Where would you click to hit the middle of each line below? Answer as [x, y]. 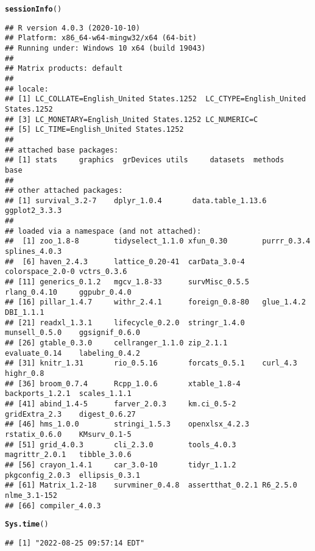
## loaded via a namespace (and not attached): [103, 231]
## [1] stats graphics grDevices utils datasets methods [145, 160]
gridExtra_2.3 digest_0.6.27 [70, 414]
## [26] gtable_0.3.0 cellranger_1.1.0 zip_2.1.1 [116, 343]
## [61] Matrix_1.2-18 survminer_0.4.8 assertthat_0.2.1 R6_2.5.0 [151, 485]
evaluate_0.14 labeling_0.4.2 [73, 353]
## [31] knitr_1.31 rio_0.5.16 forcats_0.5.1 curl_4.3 [151, 363]
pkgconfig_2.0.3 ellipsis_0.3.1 [73, 475]
